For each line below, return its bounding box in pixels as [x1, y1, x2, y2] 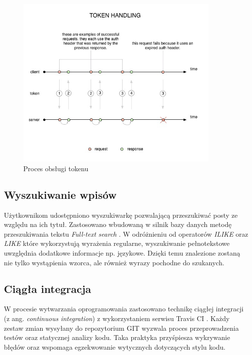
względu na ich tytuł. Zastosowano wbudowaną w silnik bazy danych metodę [4, 219, 232, 229]
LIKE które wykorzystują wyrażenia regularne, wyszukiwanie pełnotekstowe [4, 238, 230, 248]
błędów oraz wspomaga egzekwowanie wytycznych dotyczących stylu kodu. [4, 341, 226, 352]
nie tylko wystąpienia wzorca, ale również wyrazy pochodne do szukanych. [4, 257, 224, 267]
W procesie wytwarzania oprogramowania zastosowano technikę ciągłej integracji [4, 304, 244, 314]
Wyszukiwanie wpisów [4, 187, 117, 202]
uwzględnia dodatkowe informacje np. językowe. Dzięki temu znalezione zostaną [4, 248, 240, 258]
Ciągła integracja [4, 281, 92, 296]
